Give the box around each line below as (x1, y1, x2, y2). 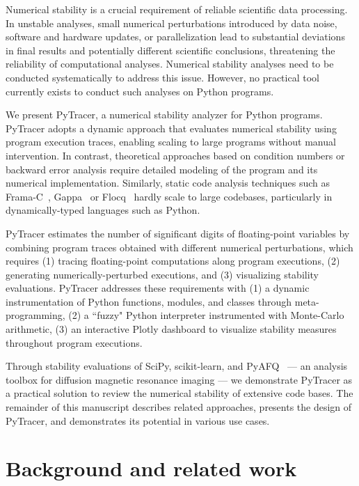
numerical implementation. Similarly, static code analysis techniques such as (6, 175, 330, 190)
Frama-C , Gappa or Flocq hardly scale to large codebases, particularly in (6, 189, 333, 203)
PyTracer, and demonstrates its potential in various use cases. (6, 413, 270, 428)
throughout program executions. (6, 335, 143, 350)
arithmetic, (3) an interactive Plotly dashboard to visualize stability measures (6, 322, 337, 336)
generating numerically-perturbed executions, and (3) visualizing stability (6, 267, 319, 281)
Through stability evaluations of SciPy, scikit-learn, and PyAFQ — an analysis (6, 359, 348, 373)
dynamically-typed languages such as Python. (6, 203, 200, 217)
